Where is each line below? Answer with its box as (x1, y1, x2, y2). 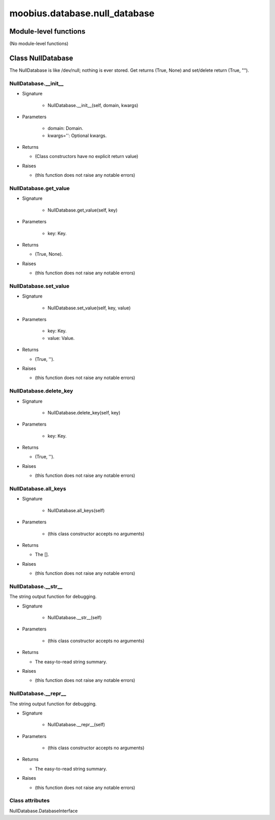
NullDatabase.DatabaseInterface (9, 808, 78, 814)
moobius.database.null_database (9, 8, 155, 19)
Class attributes (9, 797, 50, 804)
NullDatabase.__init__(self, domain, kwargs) (47, 102, 139, 108)
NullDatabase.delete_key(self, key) (47, 409, 121, 415)
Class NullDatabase (9, 54, 73, 62)
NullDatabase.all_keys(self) (47, 507, 105, 513)
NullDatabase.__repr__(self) (47, 722, 105, 728)
